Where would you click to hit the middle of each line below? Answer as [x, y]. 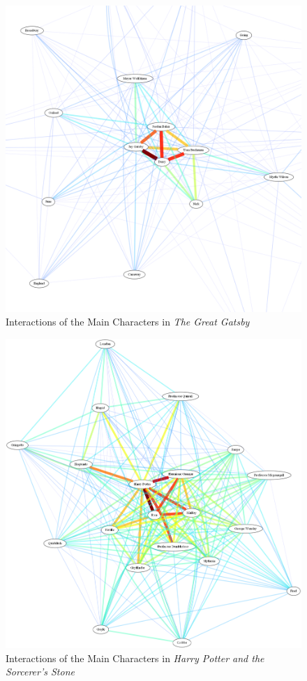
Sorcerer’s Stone [40, 672]
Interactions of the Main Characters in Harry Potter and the [135, 658]
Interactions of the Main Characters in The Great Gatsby [128, 322]
